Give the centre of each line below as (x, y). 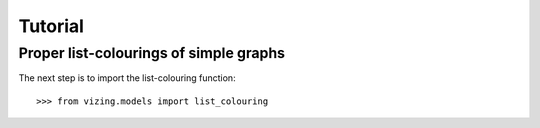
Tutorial (51, 26)
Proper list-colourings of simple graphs (151, 53)
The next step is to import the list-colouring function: (127, 78)
